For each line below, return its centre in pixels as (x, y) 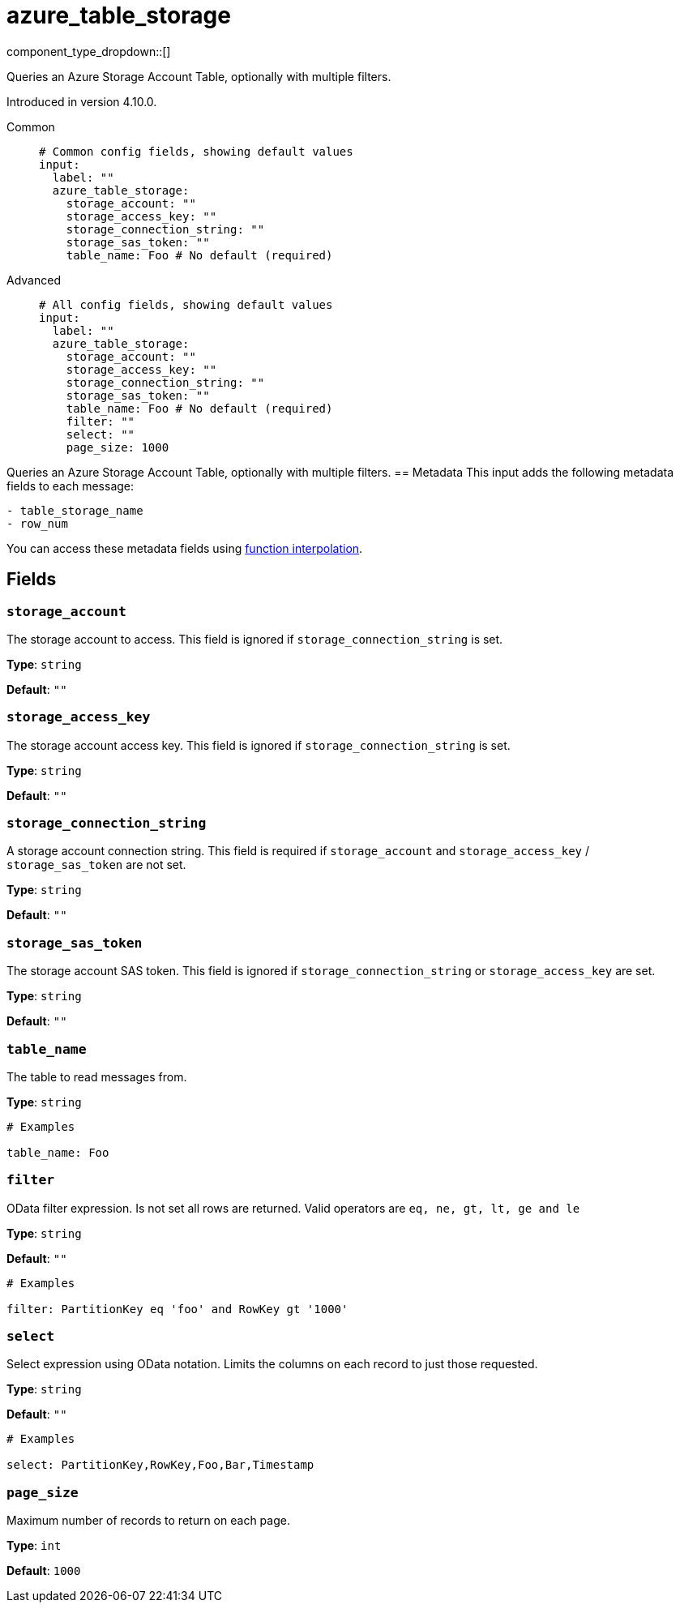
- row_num (37, 523)
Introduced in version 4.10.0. (82, 101)
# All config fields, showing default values (186, 304)
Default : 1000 (44, 1571)
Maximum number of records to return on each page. (148, 1521)
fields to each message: (71, 486)
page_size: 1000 (118, 447)
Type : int (34, 1546)
